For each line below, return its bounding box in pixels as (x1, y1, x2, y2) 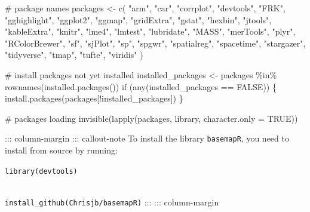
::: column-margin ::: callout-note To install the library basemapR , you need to (5, 132, 289, 145)
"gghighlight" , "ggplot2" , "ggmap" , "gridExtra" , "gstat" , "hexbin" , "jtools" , (5, 13, 272, 26)
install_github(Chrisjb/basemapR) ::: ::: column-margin (5, 195, 219, 208)
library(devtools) (5, 167, 78, 176)
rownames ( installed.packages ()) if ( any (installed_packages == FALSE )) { (5, 80, 277, 93)
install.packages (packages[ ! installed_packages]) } (5, 92, 183, 105)
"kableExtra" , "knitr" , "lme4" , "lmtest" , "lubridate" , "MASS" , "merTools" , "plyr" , (5, 25, 296, 38)
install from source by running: (5, 144, 118, 156)
